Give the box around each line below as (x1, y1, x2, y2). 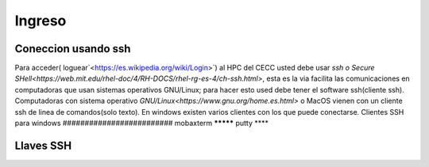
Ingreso (14, 12, 67, 29)
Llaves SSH (14, 139, 72, 152)
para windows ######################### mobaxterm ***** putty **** (14, 119, 269, 128)
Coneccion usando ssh (14, 42, 131, 55)
